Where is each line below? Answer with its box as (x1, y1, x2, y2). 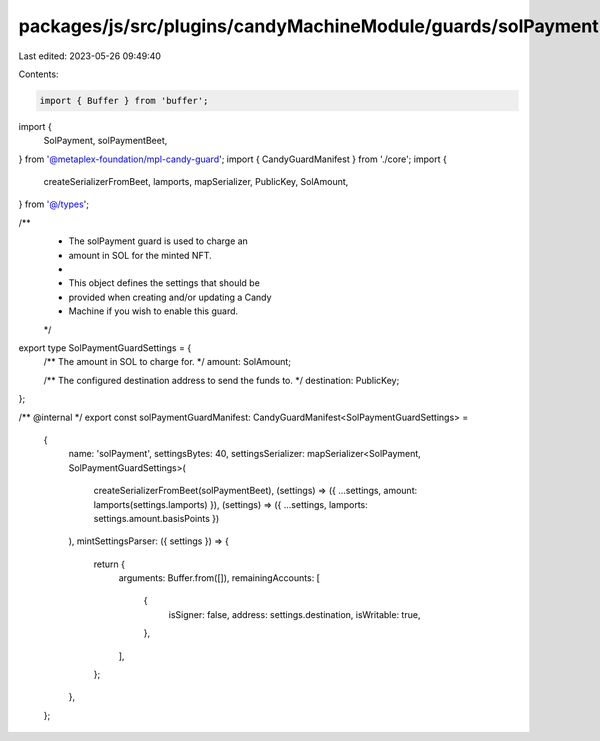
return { (93, 558, 125, 570)
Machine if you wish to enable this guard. (68, 305, 239, 317)
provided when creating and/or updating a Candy (68, 291, 272, 303)
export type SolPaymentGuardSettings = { (18, 341, 192, 354)
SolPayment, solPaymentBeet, (43, 135, 168, 147)
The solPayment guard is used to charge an (68, 235, 249, 247)
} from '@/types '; (18, 198, 90, 210)
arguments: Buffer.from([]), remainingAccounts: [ (118, 572, 320, 584)
